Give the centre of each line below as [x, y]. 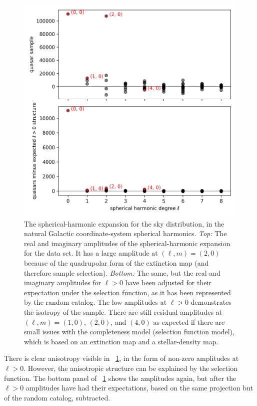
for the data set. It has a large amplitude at [91, 253]
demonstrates [211, 302]
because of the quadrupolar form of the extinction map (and [116, 262]
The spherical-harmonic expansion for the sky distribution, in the [124, 223]
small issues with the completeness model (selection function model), [129, 332]
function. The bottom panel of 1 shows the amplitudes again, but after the [120, 378]
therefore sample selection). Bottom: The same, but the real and [122, 272]
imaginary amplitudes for [63, 282]
